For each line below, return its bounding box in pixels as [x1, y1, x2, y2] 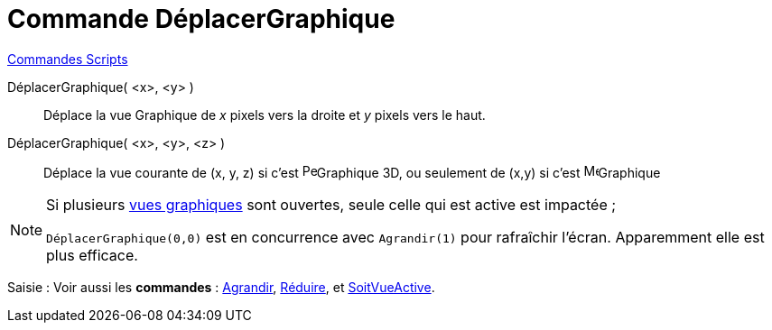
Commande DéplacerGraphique [7, 4, 395, 34]
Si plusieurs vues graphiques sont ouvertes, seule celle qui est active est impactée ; [46, 195, 617, 214]
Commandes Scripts [7, 50, 128, 67]
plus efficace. [46, 245, 138, 264]
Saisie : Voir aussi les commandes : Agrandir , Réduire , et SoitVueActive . [7, 279, 435, 295]
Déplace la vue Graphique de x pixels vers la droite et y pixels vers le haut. [43, 106, 486, 123]
